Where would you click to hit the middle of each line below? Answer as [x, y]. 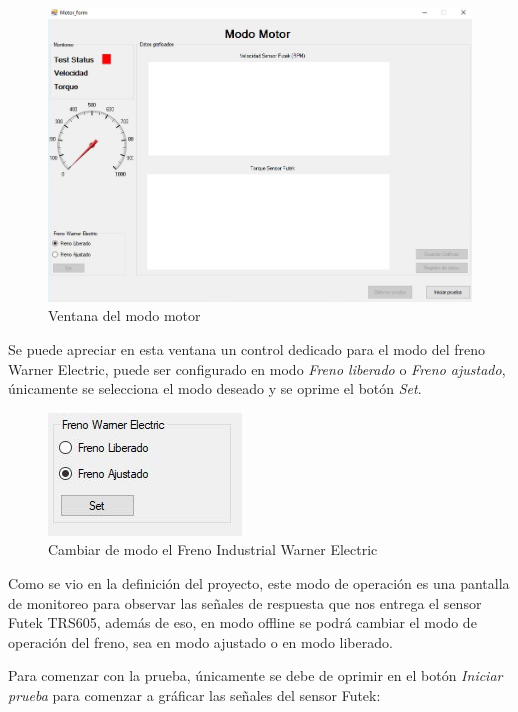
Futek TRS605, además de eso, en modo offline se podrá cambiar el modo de [242, 622]
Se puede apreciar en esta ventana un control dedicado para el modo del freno [247, 348]
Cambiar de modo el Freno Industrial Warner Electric [213, 549]
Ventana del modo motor [124, 315]
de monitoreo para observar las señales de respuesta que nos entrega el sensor [245, 602]
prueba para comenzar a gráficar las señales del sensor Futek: [194, 694]
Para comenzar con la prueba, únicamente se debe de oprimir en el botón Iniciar [255, 675]
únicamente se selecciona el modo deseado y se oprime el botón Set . [215, 388]
